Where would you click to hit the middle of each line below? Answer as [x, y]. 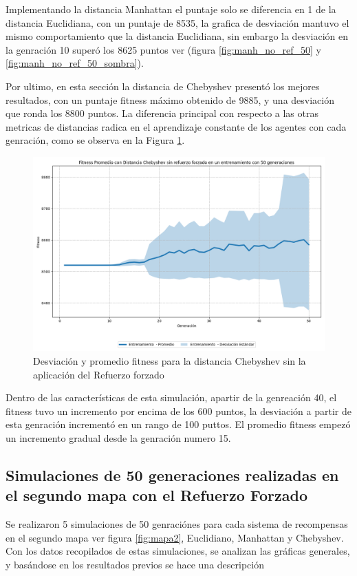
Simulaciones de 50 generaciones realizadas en [172, 474]
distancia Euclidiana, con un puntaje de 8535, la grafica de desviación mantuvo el [177, 22]
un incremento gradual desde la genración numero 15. [118, 437]
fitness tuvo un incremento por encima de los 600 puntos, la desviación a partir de [178, 410]
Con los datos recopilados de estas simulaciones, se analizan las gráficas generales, [178, 551]
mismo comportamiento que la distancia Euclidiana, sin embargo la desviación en [177, 36]
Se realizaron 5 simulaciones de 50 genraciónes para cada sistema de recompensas [177, 524]
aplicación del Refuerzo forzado [99, 374]
